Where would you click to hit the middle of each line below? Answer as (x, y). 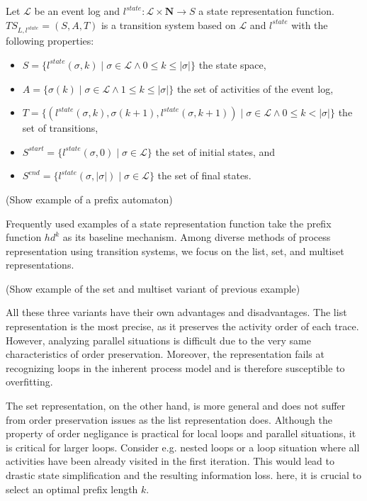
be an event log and (77, 11)
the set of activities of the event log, (255, 88)
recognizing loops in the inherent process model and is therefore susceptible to (175, 367)
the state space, (232, 64)
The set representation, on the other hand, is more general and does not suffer (176, 406)
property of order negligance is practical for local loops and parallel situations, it (181, 433)
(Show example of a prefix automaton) (89, 199)
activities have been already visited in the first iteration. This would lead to (170, 461)
